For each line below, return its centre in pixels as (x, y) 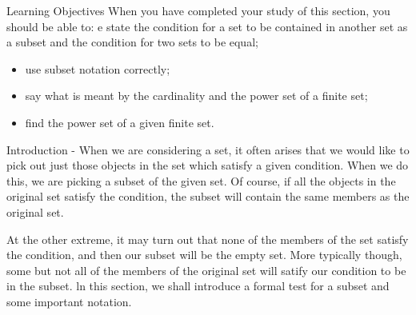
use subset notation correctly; (98, 68)
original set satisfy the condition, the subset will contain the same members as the (208, 196)
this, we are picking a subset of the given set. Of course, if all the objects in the (201, 180)
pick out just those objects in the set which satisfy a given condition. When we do (208, 165)
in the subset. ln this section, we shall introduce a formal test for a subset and (198, 286)
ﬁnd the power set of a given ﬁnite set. (120, 122)
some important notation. (69, 301)
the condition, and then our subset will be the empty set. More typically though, (204, 255)
